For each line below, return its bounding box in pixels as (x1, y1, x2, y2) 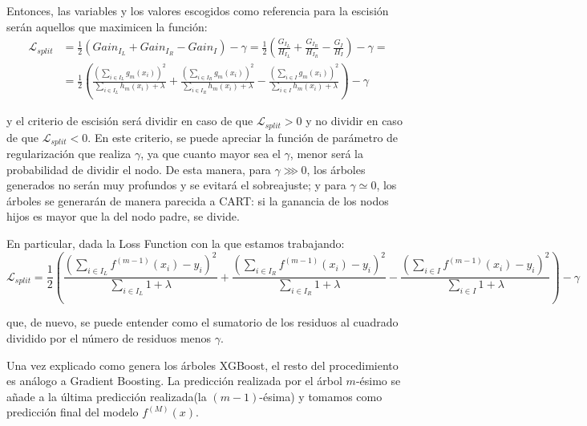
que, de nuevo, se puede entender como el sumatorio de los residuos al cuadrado (6, 314, 399, 331)
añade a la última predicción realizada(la (6, 387, 207, 404)
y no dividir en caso (306, 112, 403, 129)
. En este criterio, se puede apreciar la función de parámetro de (87, 128, 399, 145)
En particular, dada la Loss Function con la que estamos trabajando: (6, 234, 345, 251)
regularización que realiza (6, 144, 132, 161)
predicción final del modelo (6, 404, 139, 420)
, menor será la (289, 144, 363, 161)
